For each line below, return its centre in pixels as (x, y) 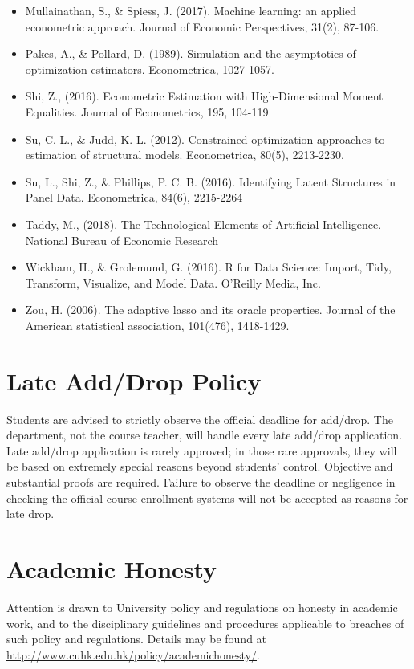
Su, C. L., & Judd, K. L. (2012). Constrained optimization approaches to (205, 139)
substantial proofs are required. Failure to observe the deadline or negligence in (201, 482)
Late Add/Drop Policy (134, 380)
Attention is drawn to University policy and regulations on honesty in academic (202, 607)
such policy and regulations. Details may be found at (137, 639)
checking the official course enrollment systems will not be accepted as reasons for (207, 498)
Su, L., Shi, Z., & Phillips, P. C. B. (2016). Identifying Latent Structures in (211, 181)
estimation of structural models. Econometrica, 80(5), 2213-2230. (185, 155)
